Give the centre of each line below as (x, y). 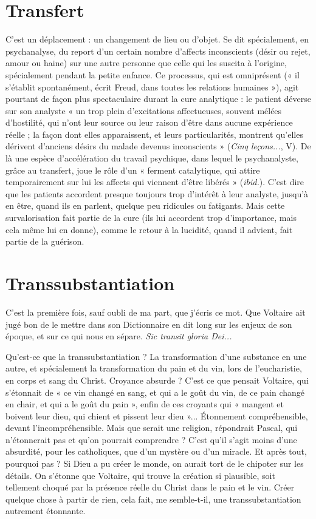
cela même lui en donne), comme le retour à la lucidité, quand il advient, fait (149, 229)
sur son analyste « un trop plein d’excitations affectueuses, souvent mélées (144, 110)
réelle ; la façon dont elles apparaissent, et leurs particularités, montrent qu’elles (154, 134)
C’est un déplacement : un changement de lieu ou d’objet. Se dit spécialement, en (157, 39)
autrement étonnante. (46, 511)
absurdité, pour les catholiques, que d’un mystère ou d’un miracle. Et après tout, (156, 451)
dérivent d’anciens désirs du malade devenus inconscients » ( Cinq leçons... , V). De (158, 146)
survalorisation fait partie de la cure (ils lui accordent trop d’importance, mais (151, 218)
